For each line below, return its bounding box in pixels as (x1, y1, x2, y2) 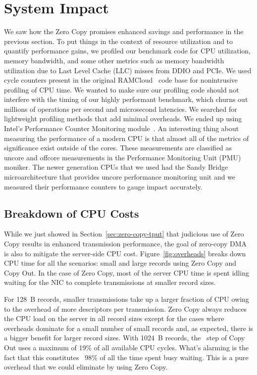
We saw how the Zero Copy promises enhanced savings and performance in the (4, 26, 244, 37)
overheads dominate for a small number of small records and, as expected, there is (4, 323, 254, 333)
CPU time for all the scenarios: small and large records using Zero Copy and (4, 258, 237, 268)
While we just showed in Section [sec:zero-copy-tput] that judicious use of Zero (4, 229, 244, 239)
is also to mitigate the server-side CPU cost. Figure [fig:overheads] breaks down (4, 248, 246, 258)
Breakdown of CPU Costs (4, 205, 139, 221)
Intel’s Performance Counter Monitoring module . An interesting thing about (4, 123, 239, 134)
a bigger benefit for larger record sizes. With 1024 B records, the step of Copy (4, 332, 245, 343)
